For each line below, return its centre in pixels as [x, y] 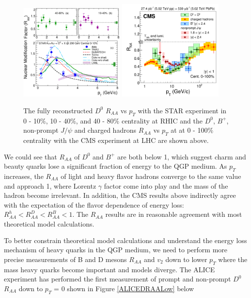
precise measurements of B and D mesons [65, 259]
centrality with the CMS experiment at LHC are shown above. [116, 140]
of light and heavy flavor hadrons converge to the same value [151, 176]
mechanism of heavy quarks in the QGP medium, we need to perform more [116, 250]
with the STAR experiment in [182, 110]
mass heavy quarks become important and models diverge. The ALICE [110, 269]
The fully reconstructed [58, 110]
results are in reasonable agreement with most [174, 214]
